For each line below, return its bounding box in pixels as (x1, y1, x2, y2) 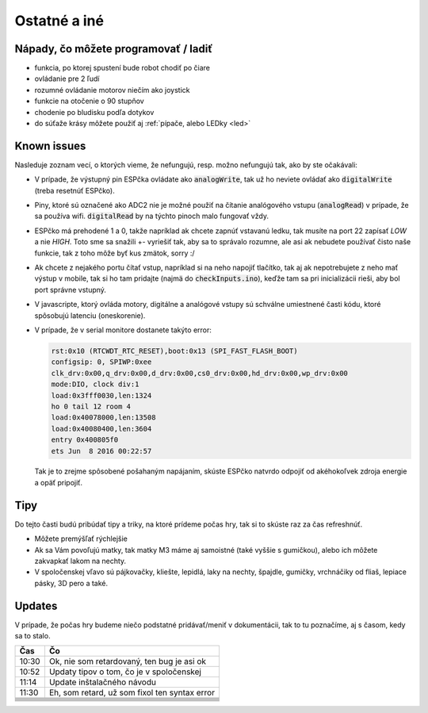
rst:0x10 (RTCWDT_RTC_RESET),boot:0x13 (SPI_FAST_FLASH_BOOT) (51, 346, 298, 355)
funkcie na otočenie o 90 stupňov (34, 96, 144, 106)
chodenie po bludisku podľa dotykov (34, 107, 155, 117)
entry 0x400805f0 (51, 435, 119, 444)
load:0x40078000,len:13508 (51, 413, 156, 422)
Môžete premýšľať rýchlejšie (34, 534, 128, 543)
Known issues (14, 139, 86, 152)
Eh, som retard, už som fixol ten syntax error (48, 687, 216, 698)
